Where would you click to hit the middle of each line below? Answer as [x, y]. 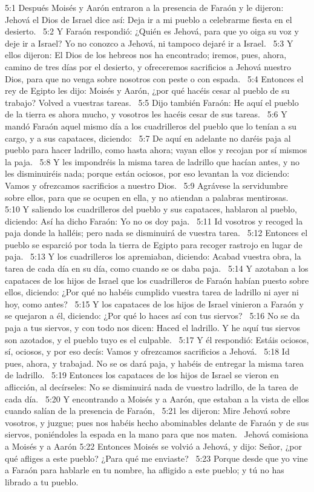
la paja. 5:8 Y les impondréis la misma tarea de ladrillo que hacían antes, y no [152, 161]
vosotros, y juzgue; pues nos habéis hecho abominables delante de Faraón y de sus [157, 422]
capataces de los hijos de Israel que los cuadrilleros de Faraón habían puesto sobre [157, 280]
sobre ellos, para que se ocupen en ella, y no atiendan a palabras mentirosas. [147, 197]
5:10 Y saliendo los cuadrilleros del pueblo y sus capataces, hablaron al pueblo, [151, 209]
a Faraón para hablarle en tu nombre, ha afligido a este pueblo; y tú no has [145, 470]
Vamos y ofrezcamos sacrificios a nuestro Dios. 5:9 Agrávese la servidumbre [146, 185]
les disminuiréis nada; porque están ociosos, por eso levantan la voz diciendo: [147, 173]
